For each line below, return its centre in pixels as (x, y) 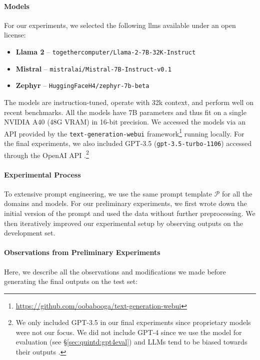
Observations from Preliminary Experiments (82, 252)
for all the (237, 193)
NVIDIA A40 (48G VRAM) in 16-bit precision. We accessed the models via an (125, 122)
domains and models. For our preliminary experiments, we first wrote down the (125, 203)
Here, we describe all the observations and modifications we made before (115, 271)
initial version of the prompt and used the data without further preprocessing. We (130, 213)
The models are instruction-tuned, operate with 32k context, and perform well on (129, 102)
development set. (30, 233)
